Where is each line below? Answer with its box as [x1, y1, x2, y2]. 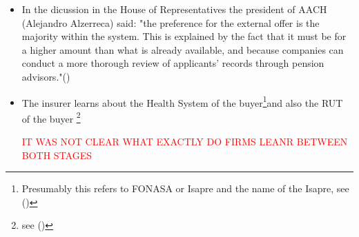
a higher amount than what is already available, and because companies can [21, 42, 344, 56]
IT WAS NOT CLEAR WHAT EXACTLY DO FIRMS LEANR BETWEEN [21, 134, 348, 149]
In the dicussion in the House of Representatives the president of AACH [21, 2, 327, 16]
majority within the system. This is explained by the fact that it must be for [21, 29, 347, 43]
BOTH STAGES [21, 147, 93, 162]
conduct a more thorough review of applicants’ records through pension [21, 56, 324, 70]
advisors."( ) [21, 69, 70, 83]
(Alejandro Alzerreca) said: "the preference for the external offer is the [21, 15, 320, 30]
